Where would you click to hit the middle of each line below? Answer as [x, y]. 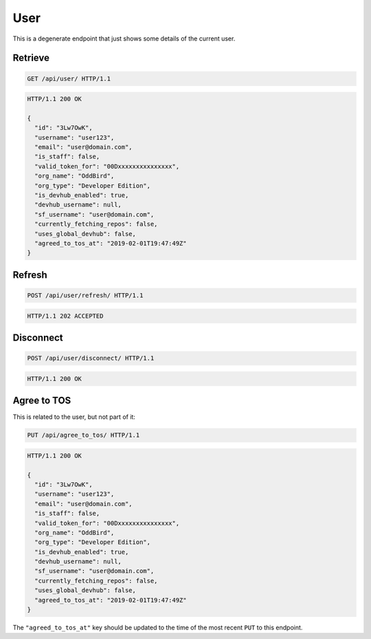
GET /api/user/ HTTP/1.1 [69, 78]
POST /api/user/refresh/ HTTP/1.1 [85, 295]
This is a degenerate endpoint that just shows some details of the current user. [124, 39]
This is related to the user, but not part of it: [74, 417]
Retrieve [31, 58]
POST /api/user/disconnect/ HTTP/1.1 [91, 358]
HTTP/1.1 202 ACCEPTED [65, 316]
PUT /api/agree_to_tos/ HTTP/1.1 [83, 435]
